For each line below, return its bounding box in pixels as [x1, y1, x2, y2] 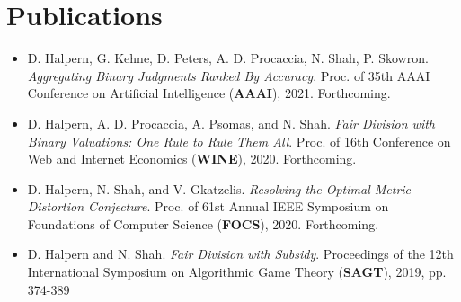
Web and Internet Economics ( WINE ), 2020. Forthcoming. [27, 149, 357, 168]
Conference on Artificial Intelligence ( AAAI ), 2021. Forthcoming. [27, 84, 391, 102]
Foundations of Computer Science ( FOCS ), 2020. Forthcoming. [27, 214, 379, 233]
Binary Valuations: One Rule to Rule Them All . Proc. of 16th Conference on [27, 131, 451, 150]
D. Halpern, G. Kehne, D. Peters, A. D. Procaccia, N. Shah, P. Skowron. [27, 49, 429, 67]
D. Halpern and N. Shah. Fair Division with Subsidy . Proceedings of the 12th [27, 244, 454, 263]
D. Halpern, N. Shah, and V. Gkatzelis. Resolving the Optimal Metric [27, 179, 412, 198]
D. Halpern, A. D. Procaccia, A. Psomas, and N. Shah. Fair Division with [27, 113, 435, 132]
